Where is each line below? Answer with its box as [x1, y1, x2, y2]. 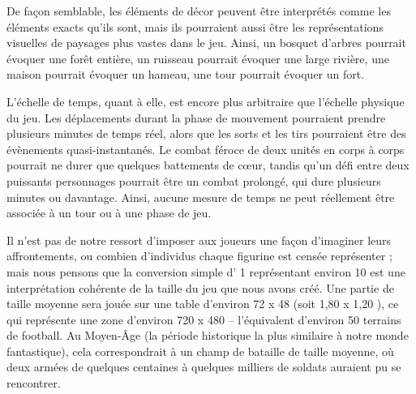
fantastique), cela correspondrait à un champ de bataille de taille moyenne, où [6, 342, 394, 359]
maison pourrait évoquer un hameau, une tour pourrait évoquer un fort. [6, 66, 365, 83]
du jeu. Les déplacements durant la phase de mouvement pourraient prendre [6, 109, 386, 126]
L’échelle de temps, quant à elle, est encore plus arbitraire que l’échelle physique [6, 92, 405, 109]
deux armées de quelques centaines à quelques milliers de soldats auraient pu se [6, 358, 401, 375]
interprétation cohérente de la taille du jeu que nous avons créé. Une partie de [6, 279, 394, 296]
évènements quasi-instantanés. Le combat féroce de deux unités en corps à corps [6, 140, 405, 157]
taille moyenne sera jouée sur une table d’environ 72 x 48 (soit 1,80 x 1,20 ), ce [6, 295, 399, 312]
